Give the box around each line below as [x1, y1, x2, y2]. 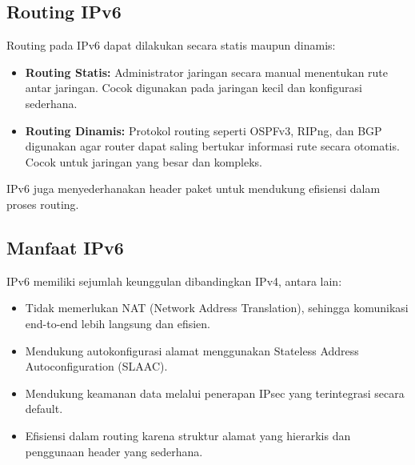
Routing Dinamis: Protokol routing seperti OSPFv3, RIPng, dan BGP [25, 122, 382, 138]
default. [25, 400, 63, 417]
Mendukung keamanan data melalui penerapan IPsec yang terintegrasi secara [25, 384, 405, 401]
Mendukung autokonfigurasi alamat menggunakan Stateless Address [25, 342, 359, 359]
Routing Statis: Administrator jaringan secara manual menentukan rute [25, 63, 389, 80]
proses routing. [6, 195, 79, 212]
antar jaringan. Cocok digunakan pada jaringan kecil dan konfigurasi [25, 79, 362, 96]
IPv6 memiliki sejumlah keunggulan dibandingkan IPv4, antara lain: [6, 272, 342, 289]
